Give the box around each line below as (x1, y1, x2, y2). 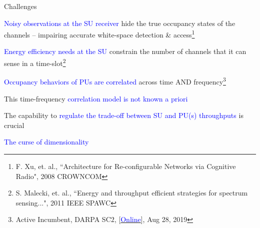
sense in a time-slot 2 (4, 56, 66, 68)
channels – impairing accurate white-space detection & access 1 (4, 28, 195, 39)
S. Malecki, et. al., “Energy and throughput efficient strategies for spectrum (15, 187, 248, 198)
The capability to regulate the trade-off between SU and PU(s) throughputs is (4, 110, 243, 120)
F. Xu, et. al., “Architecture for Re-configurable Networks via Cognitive (15, 160, 236, 171)
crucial (4, 119, 24, 130)
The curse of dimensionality (4, 136, 89, 147)
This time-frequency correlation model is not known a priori (4, 93, 188, 103)
